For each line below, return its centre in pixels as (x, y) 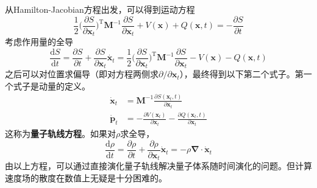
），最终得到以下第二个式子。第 (241, 74)
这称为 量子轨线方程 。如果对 (60, 134)
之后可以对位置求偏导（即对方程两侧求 (82, 74)
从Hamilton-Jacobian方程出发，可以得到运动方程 (100, 9)
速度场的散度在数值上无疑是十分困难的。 (86, 177)
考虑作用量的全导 (39, 42)
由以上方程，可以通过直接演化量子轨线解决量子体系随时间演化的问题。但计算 (158, 166)
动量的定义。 (64, 85)
